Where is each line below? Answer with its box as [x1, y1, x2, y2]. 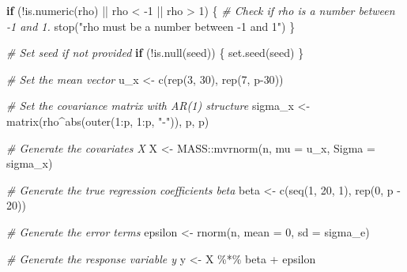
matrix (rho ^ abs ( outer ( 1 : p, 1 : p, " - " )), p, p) [6, 112, 209, 129]
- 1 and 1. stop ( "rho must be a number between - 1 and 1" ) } [6, 17, 296, 34]
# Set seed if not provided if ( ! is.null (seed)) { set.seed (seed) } [6, 44, 304, 61]
